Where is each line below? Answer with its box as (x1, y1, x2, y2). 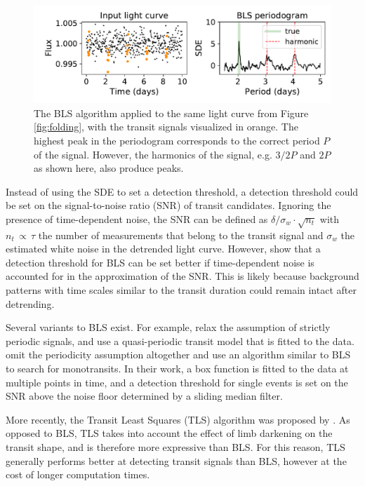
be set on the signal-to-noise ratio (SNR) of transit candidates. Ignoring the (6, 198, 331, 212)
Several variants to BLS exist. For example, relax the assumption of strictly (6, 320, 331, 335)
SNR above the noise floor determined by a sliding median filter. (6, 389, 283, 403)
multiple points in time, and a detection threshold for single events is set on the (6, 374, 348, 389)
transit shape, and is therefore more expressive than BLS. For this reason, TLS (6, 439, 345, 454)
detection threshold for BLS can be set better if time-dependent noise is (6, 255, 314, 269)
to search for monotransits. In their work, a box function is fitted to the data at (6, 360, 349, 375)
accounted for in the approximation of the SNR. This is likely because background (6, 269, 359, 283)
